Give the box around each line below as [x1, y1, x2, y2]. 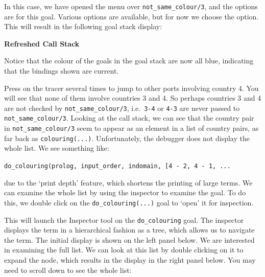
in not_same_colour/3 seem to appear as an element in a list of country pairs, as [4, 123, 259, 133]
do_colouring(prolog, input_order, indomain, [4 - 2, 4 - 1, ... [4, 163, 231, 170]
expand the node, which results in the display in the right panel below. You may [4, 254, 256, 265]
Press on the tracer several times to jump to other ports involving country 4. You [4, 82, 259, 93]
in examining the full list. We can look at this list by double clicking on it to [4, 244, 244, 255]
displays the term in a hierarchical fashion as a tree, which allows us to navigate [4, 224, 255, 235]
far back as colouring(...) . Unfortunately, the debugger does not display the [4, 132, 250, 143]
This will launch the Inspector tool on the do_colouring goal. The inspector [4, 214, 244, 225]
